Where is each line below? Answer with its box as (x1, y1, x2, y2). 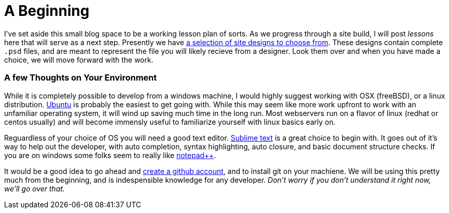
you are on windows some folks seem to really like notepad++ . (4, 150, 216, 160)
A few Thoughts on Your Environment (4, 72, 157, 83)
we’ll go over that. (4, 184, 65, 193)
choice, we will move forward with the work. (4, 55, 153, 64)
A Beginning (4, 2, 89, 20)
